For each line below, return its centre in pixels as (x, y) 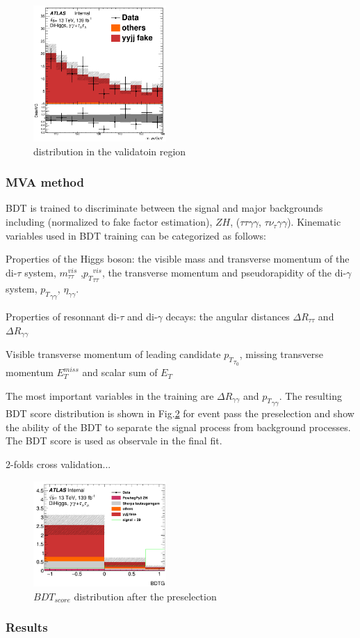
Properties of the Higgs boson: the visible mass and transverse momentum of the (178, 259)
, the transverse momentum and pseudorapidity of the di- (224, 272)
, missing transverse (281, 354)
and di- (142, 317)
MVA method (45, 182)
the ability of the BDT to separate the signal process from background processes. (178, 427)
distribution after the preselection (145, 596)
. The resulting (311, 395)
